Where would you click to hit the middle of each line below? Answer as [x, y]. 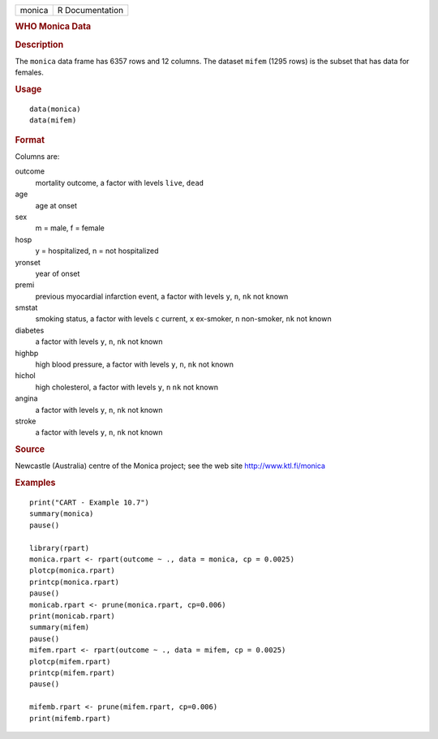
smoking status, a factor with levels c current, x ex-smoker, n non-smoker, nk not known [183, 319]
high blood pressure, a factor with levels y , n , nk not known [135, 364]
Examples [35, 483]
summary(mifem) [60, 627]
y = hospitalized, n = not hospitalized [97, 251]
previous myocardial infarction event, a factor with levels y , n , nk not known [162, 296]
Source [30, 449]
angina [26, 398]
